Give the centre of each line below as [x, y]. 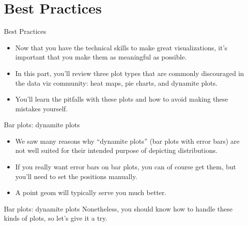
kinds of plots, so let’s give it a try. [56, 218]
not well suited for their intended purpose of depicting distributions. [116, 150]
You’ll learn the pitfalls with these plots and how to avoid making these [122, 99]
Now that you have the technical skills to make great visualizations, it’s [121, 47]
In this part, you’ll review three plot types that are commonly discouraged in [130, 73]
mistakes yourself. [41, 108]
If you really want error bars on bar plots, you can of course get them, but [126, 167]
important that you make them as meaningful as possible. [101, 57]
